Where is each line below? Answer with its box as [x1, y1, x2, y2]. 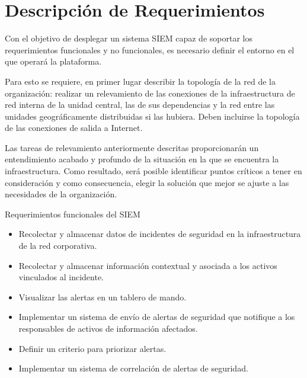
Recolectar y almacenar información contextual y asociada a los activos [18, 259, 277, 271]
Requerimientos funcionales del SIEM [5, 207, 140, 220]
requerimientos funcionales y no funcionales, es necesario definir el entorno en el [5, 43, 295, 56]
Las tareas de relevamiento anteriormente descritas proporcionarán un [5, 141, 259, 153]
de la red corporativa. [18, 239, 97, 252]
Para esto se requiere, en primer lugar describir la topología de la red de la [5, 75, 276, 87]
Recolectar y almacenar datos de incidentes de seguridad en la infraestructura [18, 228, 301, 240]
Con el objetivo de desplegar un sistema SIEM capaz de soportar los [5, 32, 252, 44]
